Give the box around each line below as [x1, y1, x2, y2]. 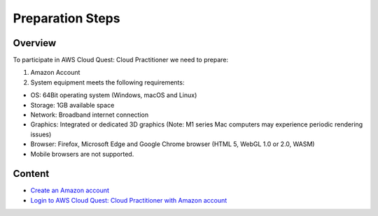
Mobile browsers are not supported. [30, 150, 134, 158]
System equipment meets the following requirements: [30, 78, 185, 87]
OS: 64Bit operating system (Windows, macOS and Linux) [30, 91, 197, 99]
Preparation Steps [13, 10, 120, 26]
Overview [13, 37, 57, 49]
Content [13, 168, 50, 180]
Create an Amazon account [30, 186, 110, 195]
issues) [30, 130, 52, 138]
